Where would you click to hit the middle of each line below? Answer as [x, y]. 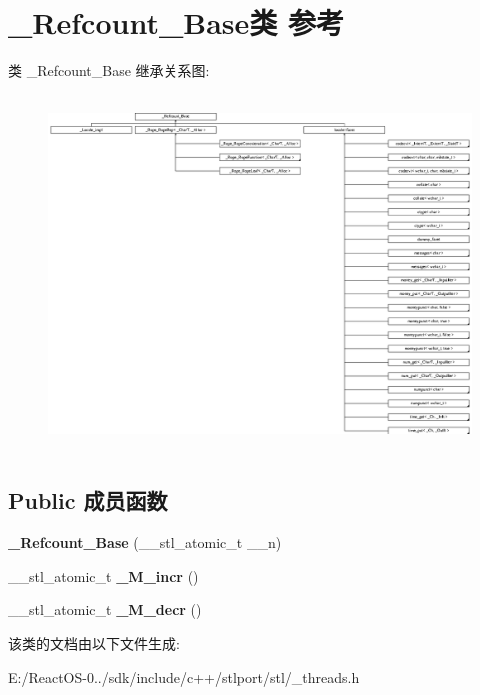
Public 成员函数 [88, 500]
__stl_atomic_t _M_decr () [105, 609]
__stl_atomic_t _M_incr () [103, 575]
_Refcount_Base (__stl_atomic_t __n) [145, 542]
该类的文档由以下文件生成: [94, 643]
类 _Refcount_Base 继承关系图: [109, 70]
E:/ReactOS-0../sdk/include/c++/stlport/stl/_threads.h [184, 676]
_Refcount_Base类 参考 [176, 22]
